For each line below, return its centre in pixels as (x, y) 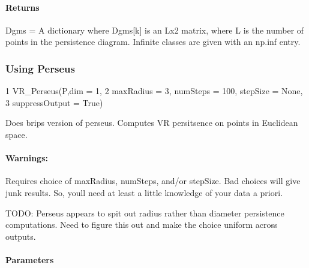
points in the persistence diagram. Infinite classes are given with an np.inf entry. (153, 42)
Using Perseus (40, 68)
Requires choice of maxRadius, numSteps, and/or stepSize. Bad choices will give (153, 181)
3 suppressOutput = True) (54, 102)
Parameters (30, 259)
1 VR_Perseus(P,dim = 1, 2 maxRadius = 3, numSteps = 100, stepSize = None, (154, 91)
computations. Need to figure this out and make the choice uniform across (142, 225)
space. (16, 134)
